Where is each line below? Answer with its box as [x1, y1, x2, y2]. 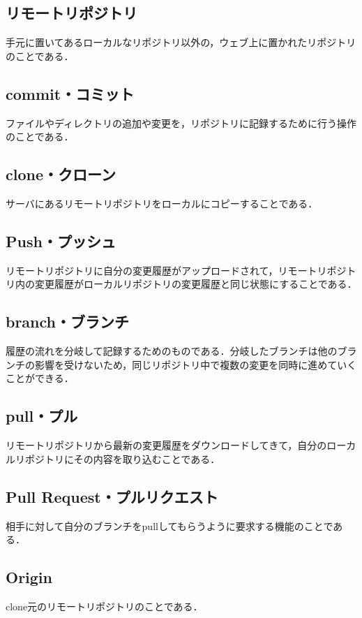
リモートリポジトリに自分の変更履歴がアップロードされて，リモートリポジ [6, 263, 347, 277]
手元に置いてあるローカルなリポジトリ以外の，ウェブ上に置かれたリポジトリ [6, 35, 356, 50]
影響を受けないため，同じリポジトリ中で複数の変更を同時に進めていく [34, 357, 357, 371]
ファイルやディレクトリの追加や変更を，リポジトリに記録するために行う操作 [6, 115, 357, 130]
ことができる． [6, 371, 74, 385]
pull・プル [6, 405, 78, 427]
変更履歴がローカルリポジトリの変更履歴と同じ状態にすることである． [34, 277, 357, 291]
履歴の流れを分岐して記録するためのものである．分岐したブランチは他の [6, 344, 338, 358]
